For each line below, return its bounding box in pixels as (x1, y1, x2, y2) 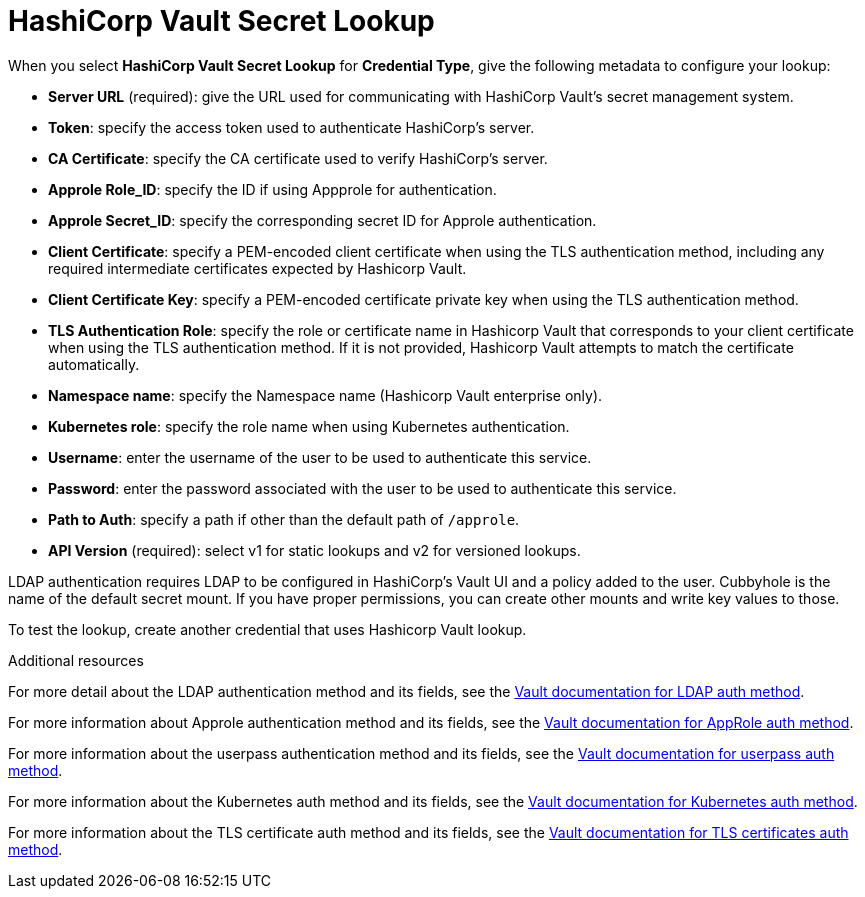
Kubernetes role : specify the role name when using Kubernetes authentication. (48, 417, 570, 435)
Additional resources (8, 651, 144, 669)
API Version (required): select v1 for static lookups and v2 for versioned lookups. (48, 541, 581, 559)
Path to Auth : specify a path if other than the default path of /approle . (48, 510, 520, 528)
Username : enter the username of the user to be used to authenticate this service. (48, 448, 592, 466)
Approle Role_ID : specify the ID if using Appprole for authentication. (48, 180, 497, 198)
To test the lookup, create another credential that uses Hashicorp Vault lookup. (8, 620, 527, 638)
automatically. (48, 355, 140, 373)
